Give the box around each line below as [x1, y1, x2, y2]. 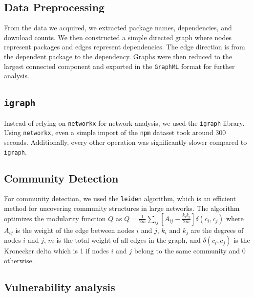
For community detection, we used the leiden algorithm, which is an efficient [4, 193, 236, 204]
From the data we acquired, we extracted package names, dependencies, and [4, 23, 232, 33]
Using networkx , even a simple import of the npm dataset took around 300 [4, 127, 226, 137]
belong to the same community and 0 [134, 246, 246, 256]
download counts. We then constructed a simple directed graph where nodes [4, 32, 232, 42]
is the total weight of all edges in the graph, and [56, 235, 201, 245]
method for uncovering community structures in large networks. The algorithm [4, 203, 240, 213]
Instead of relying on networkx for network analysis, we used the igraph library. [4, 117, 245, 128]
